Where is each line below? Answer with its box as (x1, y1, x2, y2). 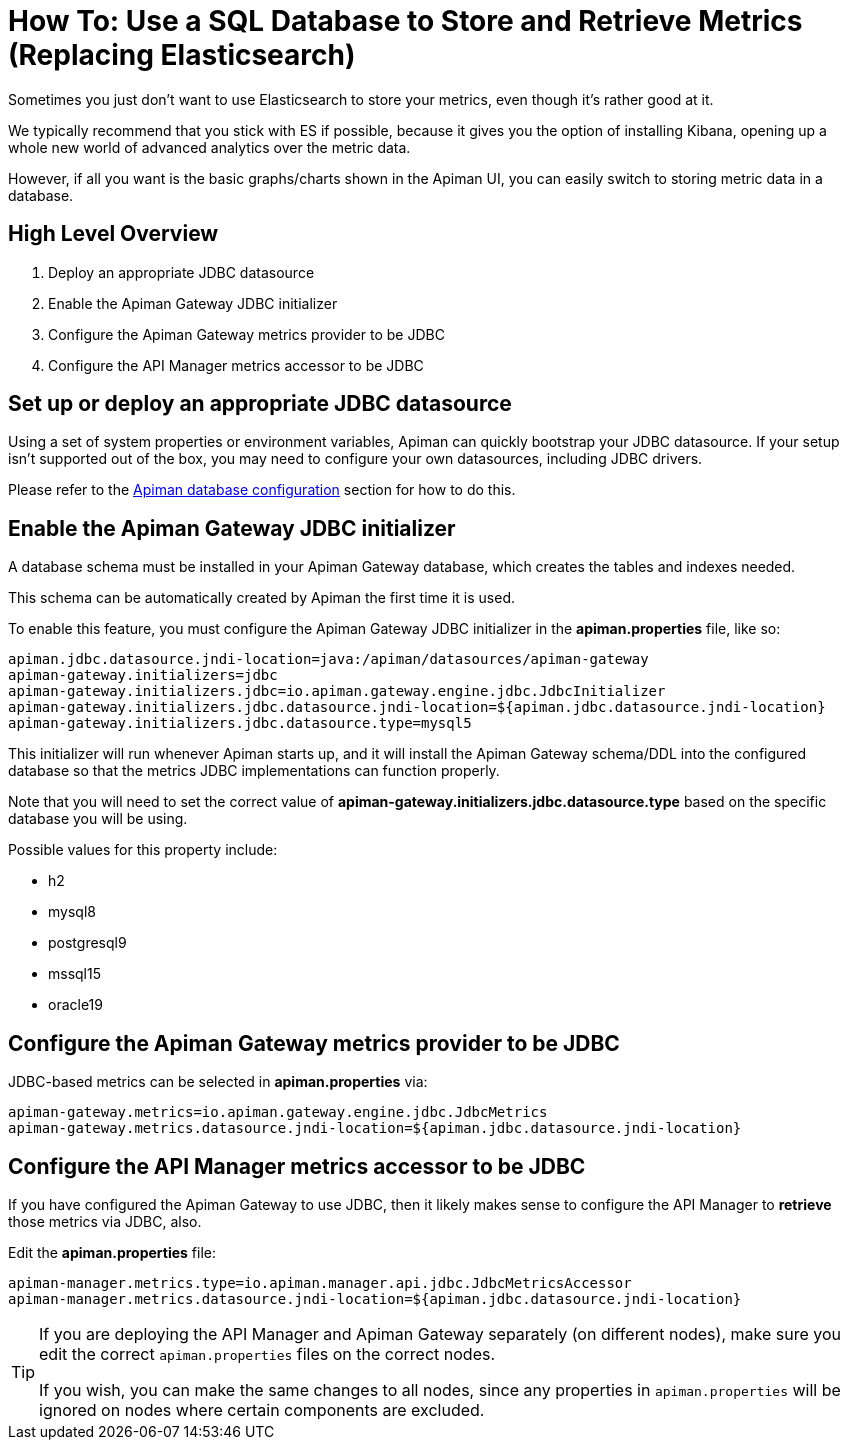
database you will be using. (8, 810, 188, 828)
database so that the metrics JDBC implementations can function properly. (8, 762, 500, 780)
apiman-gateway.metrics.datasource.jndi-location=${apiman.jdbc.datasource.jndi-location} (8, 1120, 742, 1137)
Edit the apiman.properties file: (8, 1243, 217, 1261)
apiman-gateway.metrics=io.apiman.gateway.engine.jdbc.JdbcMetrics (8, 1104, 548, 1121)
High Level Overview (8, 221, 219, 247)
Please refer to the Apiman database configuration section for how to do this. (8, 481, 516, 499)
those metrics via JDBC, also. (8, 1212, 202, 1230)
